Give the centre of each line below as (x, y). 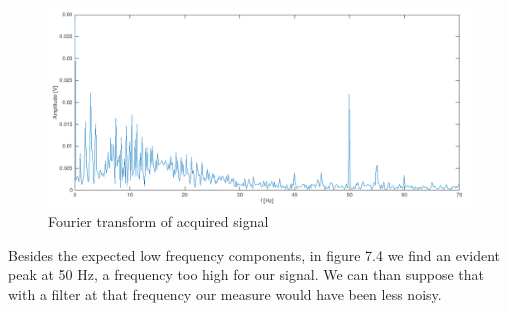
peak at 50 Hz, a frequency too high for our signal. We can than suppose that (246, 274)
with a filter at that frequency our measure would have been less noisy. (225, 293)
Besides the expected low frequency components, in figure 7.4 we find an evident (254, 254)
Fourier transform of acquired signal (158, 221)
